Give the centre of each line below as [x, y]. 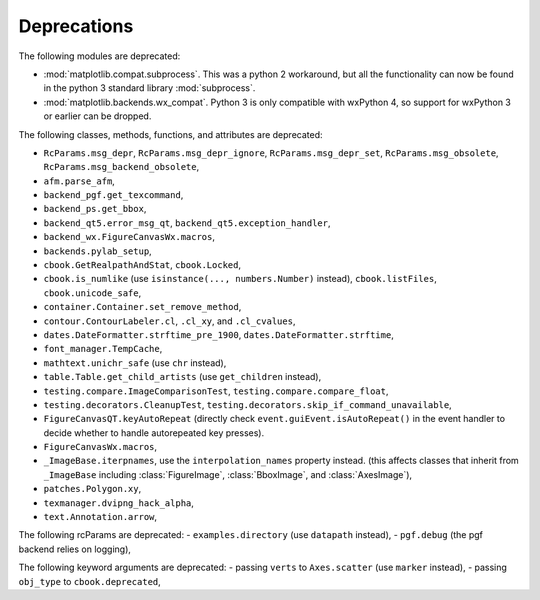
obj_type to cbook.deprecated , [90, 581]
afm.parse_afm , [79, 181]
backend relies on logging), [75, 549]
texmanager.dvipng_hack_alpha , [119, 502]
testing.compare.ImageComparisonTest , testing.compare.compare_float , [216, 391]
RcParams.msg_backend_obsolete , [121, 167]
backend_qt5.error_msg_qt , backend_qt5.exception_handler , [187, 222]
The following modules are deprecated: [99, 56]
